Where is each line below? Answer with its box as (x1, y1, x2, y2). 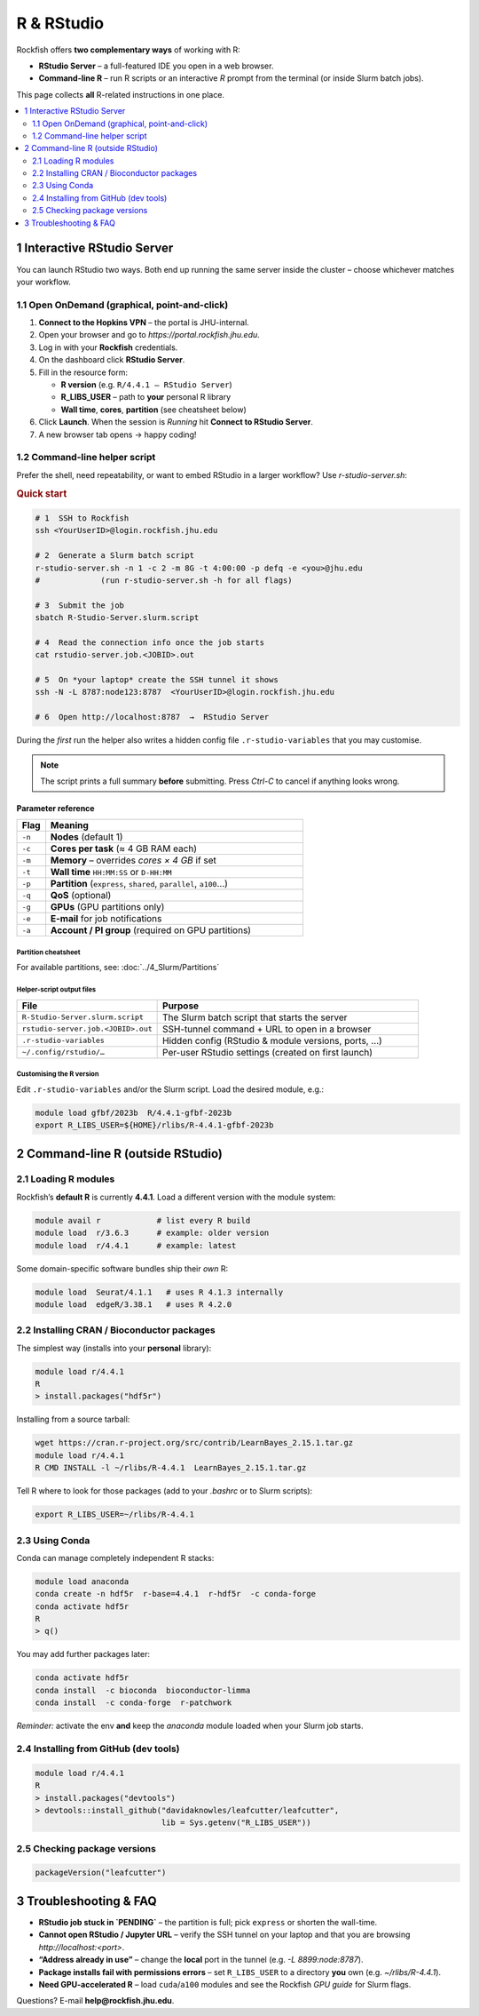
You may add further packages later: (16, 1649, 151, 1660)
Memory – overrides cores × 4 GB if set (50, 854, 217, 866)
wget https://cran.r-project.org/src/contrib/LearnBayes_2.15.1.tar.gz (35, 1438, 354, 1448)
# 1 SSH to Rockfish (35, 513, 130, 523)
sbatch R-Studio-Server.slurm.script (35, 613, 200, 623)
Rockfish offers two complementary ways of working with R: (16, 44, 241, 55)
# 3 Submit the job (35, 600, 124, 610)
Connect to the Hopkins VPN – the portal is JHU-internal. (38, 317, 250, 328)
